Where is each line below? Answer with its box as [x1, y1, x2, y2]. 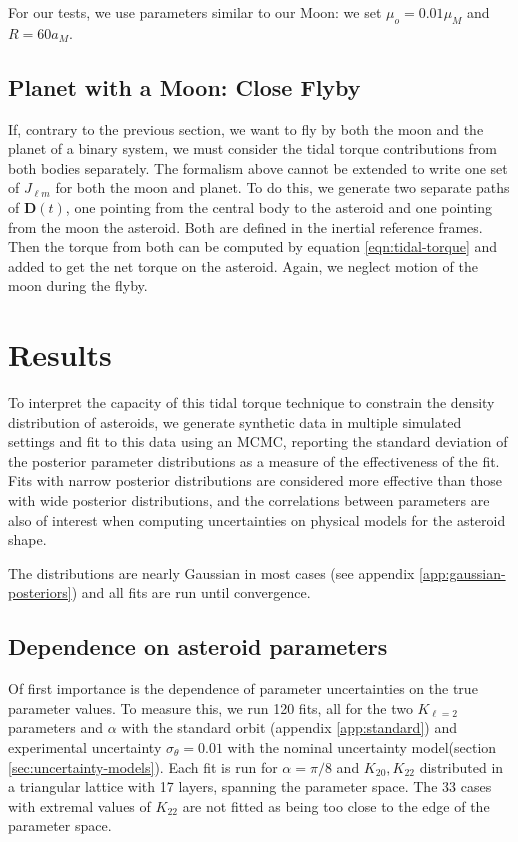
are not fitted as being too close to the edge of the [182, 795, 490, 816]
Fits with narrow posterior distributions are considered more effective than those [8, 470, 503, 491]
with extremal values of [8, 795, 151, 816]
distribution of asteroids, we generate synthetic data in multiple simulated [8, 411, 462, 432]
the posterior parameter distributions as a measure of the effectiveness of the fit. [8, 450, 500, 471]
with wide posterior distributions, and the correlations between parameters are [8, 490, 490, 511]
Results [8, 334, 112, 375]
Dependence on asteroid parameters [8, 631, 388, 662]
